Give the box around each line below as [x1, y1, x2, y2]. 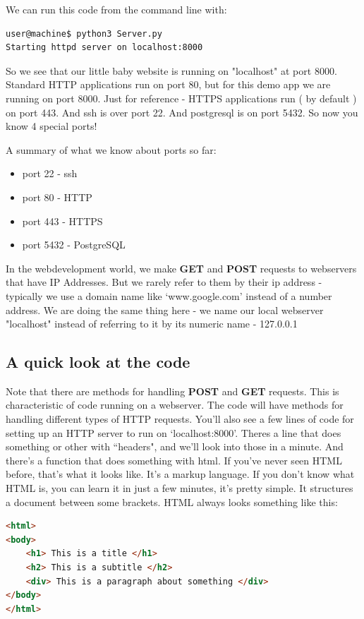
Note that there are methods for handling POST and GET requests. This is [6, 383, 339, 398]
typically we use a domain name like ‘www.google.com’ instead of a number [6, 288, 332, 303]
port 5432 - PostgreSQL [22, 237, 126, 252]
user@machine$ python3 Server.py [6, 28, 162, 39]
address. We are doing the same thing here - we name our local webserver [6, 302, 324, 317]
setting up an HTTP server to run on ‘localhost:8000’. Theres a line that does [6, 425, 341, 440]
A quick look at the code [6, 351, 190, 373]
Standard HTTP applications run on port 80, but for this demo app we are [6, 77, 331, 92]
